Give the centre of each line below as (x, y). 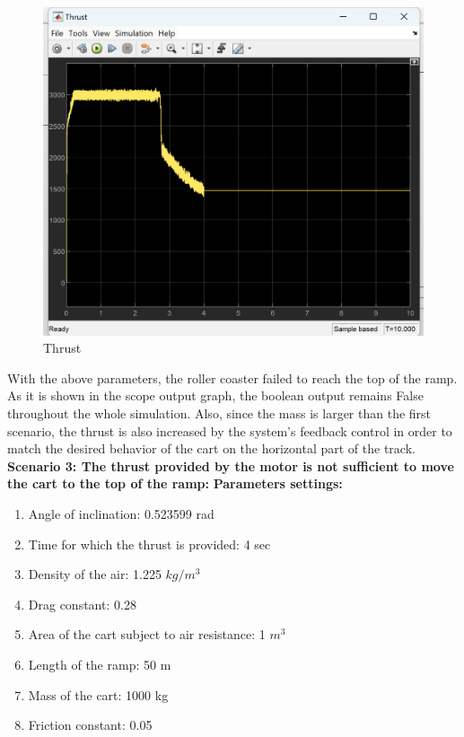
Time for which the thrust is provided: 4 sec (149, 544)
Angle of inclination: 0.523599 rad (121, 513)
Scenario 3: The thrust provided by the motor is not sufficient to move (231, 465)
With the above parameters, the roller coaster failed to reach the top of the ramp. (232, 377)
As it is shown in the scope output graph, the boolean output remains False (215, 395)
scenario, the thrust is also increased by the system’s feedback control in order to (230, 430)
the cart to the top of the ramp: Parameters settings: (175, 483)
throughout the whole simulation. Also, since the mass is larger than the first (219, 412)
